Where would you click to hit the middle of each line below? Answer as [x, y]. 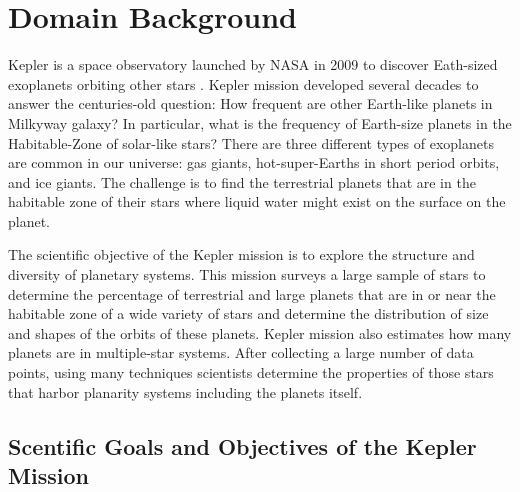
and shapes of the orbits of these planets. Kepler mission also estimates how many [260, 332]
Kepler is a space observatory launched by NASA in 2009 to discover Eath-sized [253, 64]
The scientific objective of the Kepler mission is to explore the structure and [241, 254]
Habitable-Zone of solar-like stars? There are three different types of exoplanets [251, 142]
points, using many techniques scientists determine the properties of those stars [251, 372]
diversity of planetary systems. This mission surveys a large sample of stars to [247, 274]
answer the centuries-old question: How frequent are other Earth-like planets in [250, 103]
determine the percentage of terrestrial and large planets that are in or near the [252, 293]
